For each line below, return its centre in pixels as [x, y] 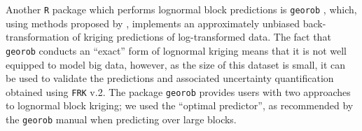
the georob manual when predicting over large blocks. [121, 119]
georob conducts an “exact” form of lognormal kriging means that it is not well [176, 50]
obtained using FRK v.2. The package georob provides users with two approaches [178, 91]
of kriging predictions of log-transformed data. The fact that [202, 37]
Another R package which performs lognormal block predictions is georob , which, [181, 9]
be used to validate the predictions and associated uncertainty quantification [170, 78]
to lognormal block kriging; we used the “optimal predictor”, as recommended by [180, 105]
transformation [37, 37]
